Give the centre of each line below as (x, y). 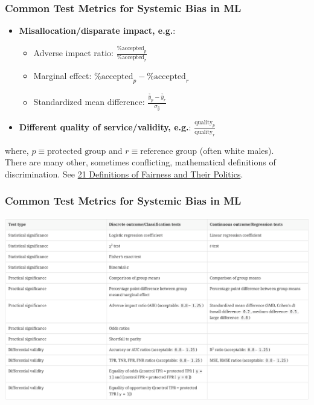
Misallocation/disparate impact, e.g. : (97, 30)
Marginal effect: (62, 76)
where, (17, 150)
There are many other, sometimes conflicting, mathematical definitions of (140, 162)
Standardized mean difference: (89, 102)
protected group (77, 151)
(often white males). (237, 150)
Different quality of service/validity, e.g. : (105, 127)
